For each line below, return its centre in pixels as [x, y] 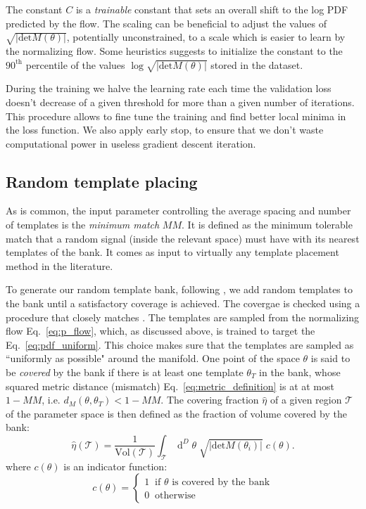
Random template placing [102, 181]
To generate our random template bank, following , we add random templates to [179, 289]
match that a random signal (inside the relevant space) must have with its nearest [183, 238]
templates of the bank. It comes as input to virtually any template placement [172, 252]
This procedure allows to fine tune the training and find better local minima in [176, 116]
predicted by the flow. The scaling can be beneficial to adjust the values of [166, 23]
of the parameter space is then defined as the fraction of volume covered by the [176, 413]
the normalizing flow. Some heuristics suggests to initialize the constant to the [174, 50]
